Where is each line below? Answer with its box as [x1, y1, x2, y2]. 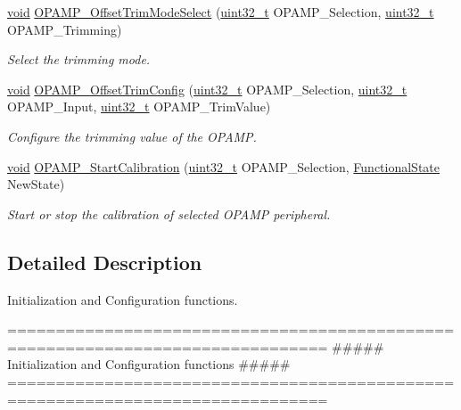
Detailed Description [7, 248, 202, 275]
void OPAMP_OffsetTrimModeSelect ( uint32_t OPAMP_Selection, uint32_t [7, 3, 434, 20]
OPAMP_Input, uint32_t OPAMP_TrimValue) [7, 97, 271, 116]
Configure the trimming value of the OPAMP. [7, 127, 257, 145]
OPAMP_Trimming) [7, 20, 122, 38]
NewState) [7, 175, 65, 193]
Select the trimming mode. [7, 50, 151, 69]
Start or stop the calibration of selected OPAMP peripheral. [7, 204, 331, 223]
